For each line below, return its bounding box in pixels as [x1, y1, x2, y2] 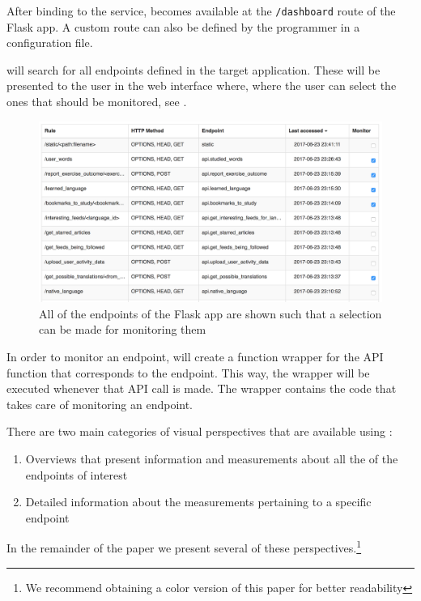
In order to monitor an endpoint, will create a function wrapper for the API [6, 348, 384, 364]
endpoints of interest [25, 466, 128, 483]
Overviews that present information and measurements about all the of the [25, 450, 398, 467]
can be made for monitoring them [39, 321, 206, 338]
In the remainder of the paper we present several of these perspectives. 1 [6, 537, 362, 556]
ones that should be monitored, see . [6, 93, 187, 110]
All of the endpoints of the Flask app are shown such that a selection [39, 305, 382, 322]
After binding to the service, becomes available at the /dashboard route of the [6, 2, 396, 19]
